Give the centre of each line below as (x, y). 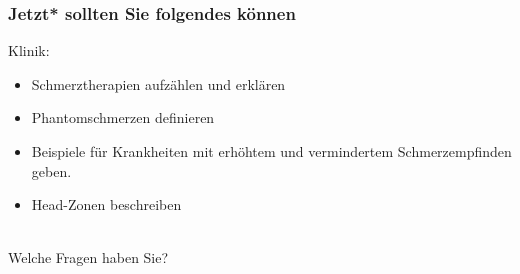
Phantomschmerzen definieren (123, 117)
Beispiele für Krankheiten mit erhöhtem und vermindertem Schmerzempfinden (271, 151)
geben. (51, 170)
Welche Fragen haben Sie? (88, 257)
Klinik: (29, 50)
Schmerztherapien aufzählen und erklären (158, 83)
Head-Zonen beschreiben (106, 204)
